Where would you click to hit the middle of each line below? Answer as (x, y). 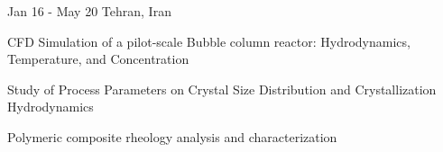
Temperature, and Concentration (98, 59)
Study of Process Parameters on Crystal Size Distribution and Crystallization (222, 89)
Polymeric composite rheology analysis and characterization (172, 136)
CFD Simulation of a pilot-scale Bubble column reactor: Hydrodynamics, (209, 41)
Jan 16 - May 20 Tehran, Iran (89, 11)
